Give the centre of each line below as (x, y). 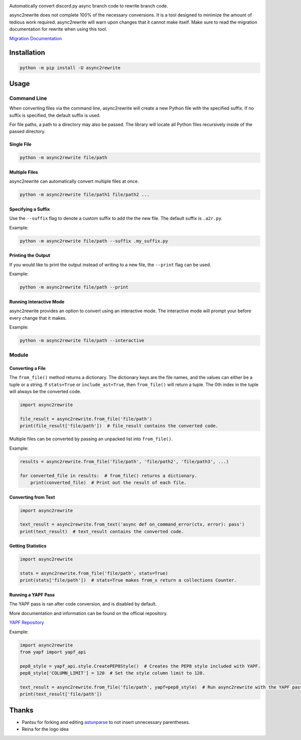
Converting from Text (32, 497)
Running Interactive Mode (37, 302)
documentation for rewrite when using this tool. (58, 29)
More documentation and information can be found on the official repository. (89, 613)
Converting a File (28, 368)
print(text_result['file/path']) (61, 694)
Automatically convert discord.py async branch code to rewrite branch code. (89, 6)
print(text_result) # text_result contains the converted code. (102, 531)
